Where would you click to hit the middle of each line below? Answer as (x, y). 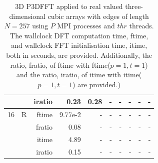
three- (134, 6)
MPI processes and (86, 26)
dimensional (27, 16)
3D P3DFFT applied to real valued (69, 6)
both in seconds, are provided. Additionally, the (79, 55)
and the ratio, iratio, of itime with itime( (79, 75)
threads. (141, 26)
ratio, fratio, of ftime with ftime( (60, 65)
